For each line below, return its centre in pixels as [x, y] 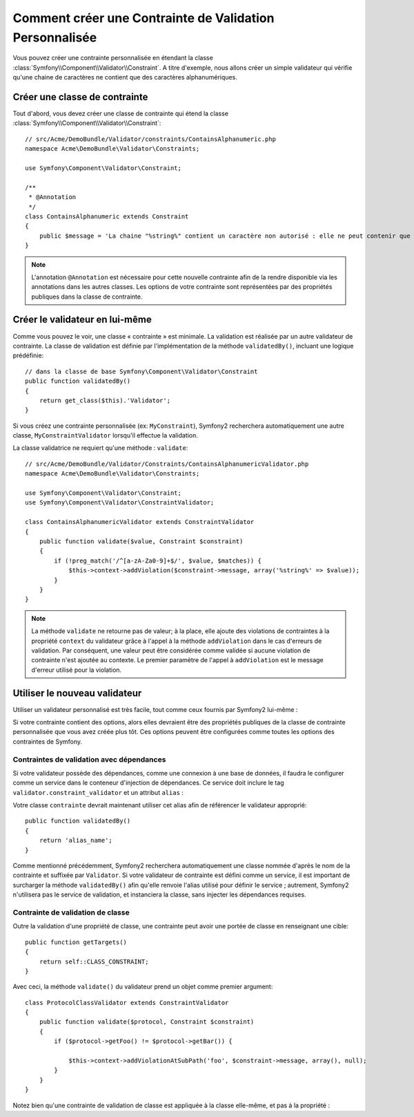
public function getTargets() [76, 942]
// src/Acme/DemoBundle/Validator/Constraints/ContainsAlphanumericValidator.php [167, 464]
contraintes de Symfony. [48, 741]
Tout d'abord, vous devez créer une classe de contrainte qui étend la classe [121, 113]
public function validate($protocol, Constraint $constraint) [147, 1022]
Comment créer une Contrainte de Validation [144, 18]
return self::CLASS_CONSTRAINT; [94, 961]
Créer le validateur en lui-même [82, 320]
